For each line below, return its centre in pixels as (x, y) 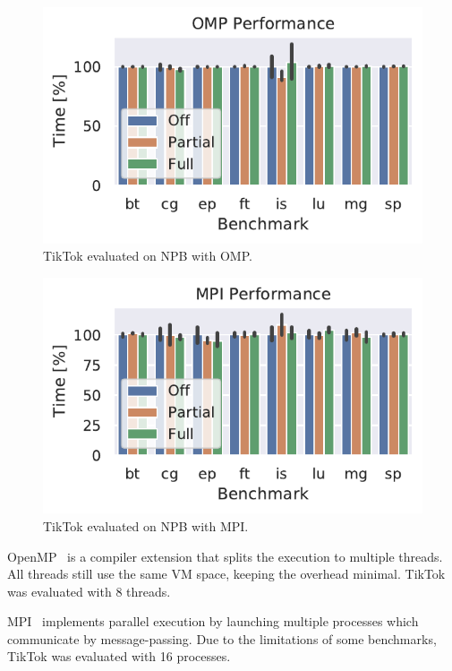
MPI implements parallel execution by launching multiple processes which (213, 621)
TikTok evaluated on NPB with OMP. (148, 256)
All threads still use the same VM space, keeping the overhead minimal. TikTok (226, 574)
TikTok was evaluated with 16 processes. (119, 656)
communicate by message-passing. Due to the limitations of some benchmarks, (222, 638)
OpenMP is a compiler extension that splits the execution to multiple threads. (225, 556)
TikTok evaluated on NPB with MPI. (146, 525)
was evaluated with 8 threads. (89, 591)
